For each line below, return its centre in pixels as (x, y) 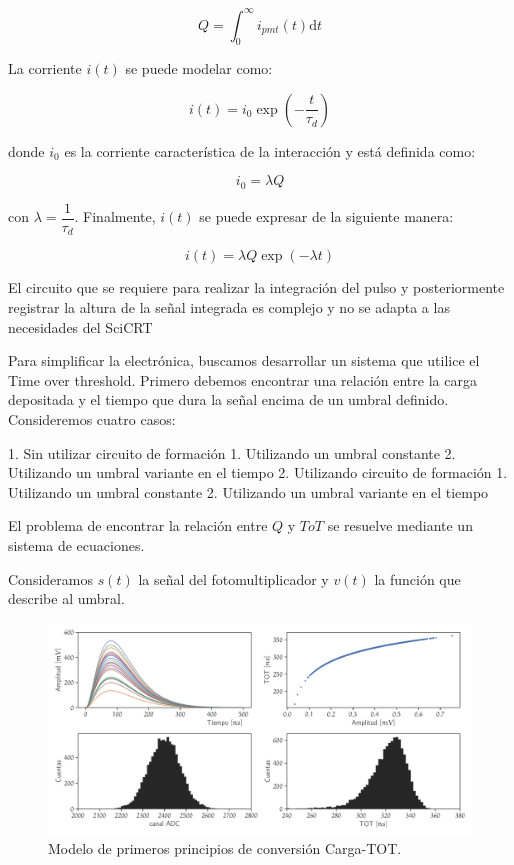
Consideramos (50, 578)
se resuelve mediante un (400, 525)
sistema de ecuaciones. (76, 544)
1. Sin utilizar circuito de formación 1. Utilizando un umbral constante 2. (232, 452)
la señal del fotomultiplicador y (233, 578)
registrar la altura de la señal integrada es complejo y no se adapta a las (229, 307)
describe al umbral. (66, 598)
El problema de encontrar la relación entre (138, 525)
